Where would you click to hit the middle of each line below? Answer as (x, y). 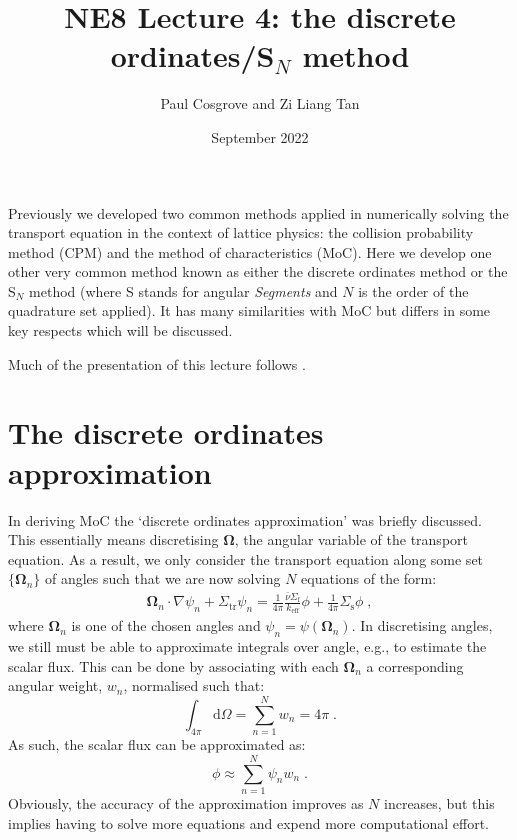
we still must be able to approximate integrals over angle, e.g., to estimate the (247, 646)
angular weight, (55, 685)
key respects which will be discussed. (120, 330)
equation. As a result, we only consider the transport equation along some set (246, 558)
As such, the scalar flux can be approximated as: (157, 744)
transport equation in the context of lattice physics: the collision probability (241, 232)
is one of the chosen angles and (166, 625)
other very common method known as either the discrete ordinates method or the (258, 271)
